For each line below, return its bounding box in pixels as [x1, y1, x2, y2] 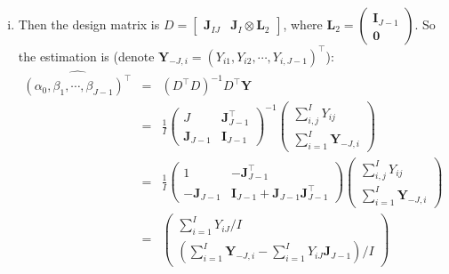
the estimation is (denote [18, 46, 155, 65]
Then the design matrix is [18, 15, 160, 33]
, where [283, 15, 323, 33]
